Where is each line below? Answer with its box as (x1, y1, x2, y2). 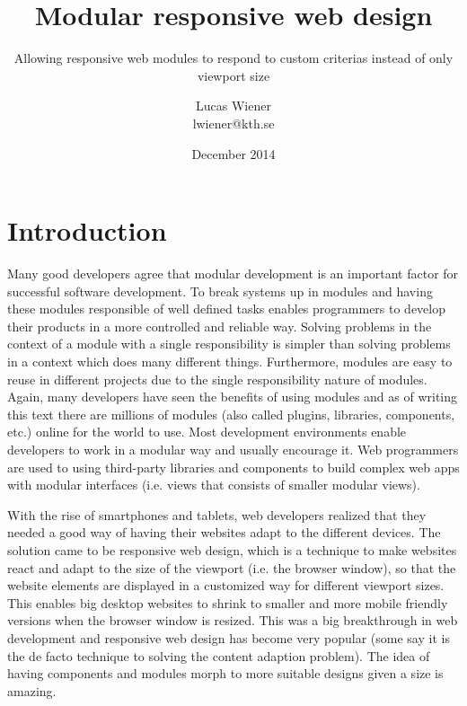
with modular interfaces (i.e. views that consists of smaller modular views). (7, 475, 420, 494)
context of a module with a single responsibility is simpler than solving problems (7, 334, 451, 353)
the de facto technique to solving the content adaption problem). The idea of (7, 646, 430, 665)
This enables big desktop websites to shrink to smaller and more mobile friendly (7, 593, 448, 612)
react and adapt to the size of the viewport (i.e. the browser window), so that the (7, 558, 456, 577)
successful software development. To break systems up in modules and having (7, 281, 433, 300)
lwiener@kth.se (192, 113, 275, 132)
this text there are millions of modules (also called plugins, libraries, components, (7, 404, 455, 423)
